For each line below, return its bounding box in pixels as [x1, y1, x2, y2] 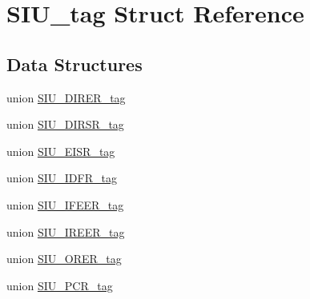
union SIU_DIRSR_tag [6, 116, 124, 133]
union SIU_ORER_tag [6, 250, 122, 267]
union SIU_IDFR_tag [6, 169, 117, 186]
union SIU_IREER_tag [6, 223, 125, 240]
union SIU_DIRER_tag [6, 89, 126, 106]
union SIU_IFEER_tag [6, 196, 124, 213]
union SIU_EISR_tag [6, 142, 115, 159]
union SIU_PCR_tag [6, 277, 113, 293]
